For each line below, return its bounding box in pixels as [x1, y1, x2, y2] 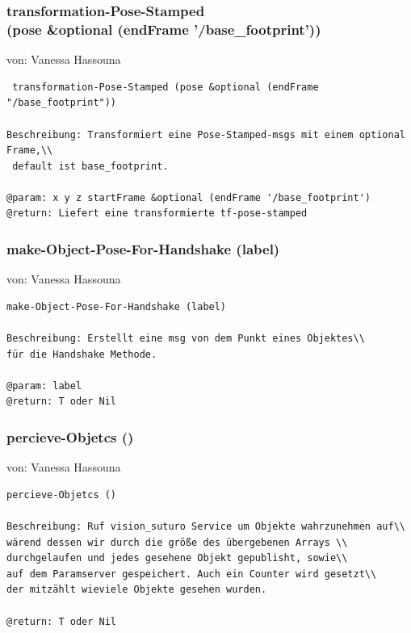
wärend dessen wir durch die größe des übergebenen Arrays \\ [6, 536, 348, 548]
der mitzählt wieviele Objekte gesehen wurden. [6, 584, 267, 596]
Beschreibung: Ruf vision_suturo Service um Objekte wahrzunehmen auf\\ [6, 521, 405, 533]
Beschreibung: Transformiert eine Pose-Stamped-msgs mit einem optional [6, 128, 405, 140]
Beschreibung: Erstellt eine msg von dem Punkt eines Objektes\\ [6, 333, 365, 345]
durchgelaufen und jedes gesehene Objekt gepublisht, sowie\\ [6, 552, 348, 564]
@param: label [6, 379, 82, 392]
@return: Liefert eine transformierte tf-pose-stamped [6, 208, 308, 220]
